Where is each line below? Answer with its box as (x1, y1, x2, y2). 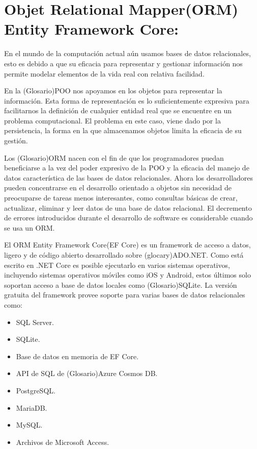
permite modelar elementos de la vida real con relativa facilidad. (4, 68, 205, 79)
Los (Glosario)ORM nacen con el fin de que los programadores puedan (4, 152, 224, 163)
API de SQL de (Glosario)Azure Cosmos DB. (16, 368, 158, 379)
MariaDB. (16, 402, 47, 413)
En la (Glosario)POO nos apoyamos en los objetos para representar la (4, 85, 222, 96)
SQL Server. (16, 316, 54, 327)
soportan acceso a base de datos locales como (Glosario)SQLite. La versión (4, 279, 237, 290)
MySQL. (16, 419, 43, 430)
